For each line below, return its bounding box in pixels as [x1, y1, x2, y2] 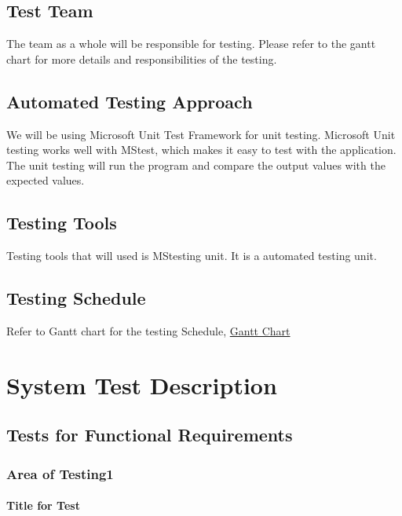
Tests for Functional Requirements [6, 423, 293, 447]
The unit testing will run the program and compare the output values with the [6, 156, 386, 173]
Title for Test [6, 497, 80, 514]
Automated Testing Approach [6, 89, 253, 113]
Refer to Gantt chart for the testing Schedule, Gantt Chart [6, 322, 291, 339]
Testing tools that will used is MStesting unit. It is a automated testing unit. [6, 247, 377, 264]
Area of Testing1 [6, 463, 114, 483]
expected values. [6, 172, 85, 188]
